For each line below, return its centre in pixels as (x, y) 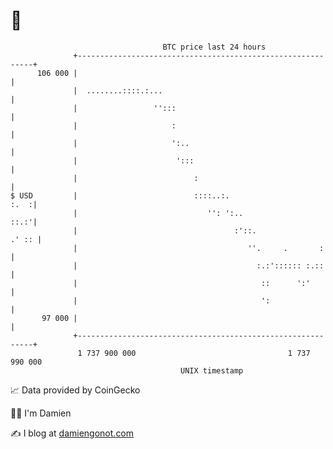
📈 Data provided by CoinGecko (75, 390)
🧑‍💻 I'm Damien (41, 413)
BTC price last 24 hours (214, 47)
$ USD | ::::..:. (120, 195)
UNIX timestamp (212, 370)
